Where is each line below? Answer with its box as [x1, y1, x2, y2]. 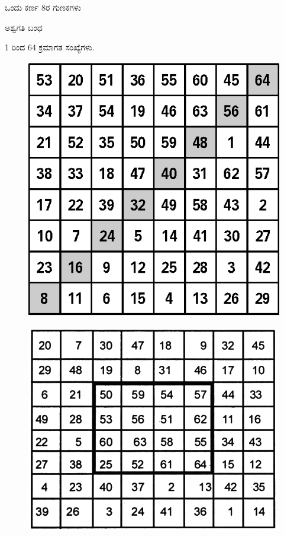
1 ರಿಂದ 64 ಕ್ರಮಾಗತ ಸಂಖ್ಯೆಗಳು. [5, 41, 95, 53]
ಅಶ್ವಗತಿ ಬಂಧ [5, 21, 43, 33]
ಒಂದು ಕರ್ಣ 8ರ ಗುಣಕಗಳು [5, 1, 81, 13]
